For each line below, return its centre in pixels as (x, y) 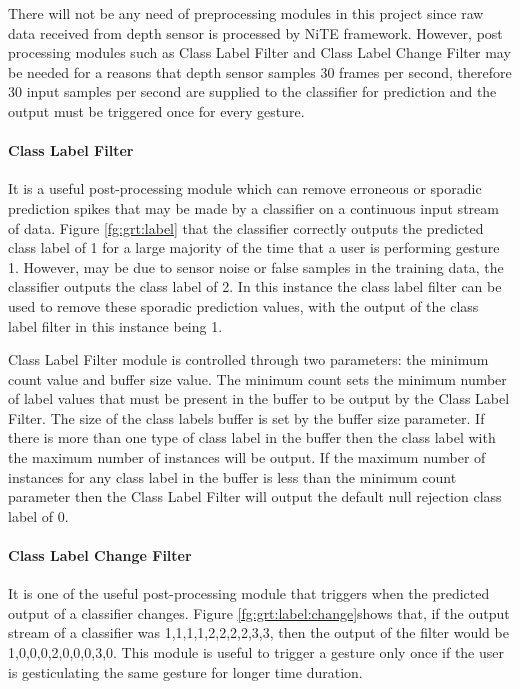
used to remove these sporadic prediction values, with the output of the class (243, 305)
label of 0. (38, 515)
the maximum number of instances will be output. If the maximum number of (247, 457)
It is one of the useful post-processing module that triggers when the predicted (249, 593)
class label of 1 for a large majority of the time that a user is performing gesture (254, 247)
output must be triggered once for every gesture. (156, 110)
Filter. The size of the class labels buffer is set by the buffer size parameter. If (246, 417)
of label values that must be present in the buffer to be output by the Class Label (259, 398)
